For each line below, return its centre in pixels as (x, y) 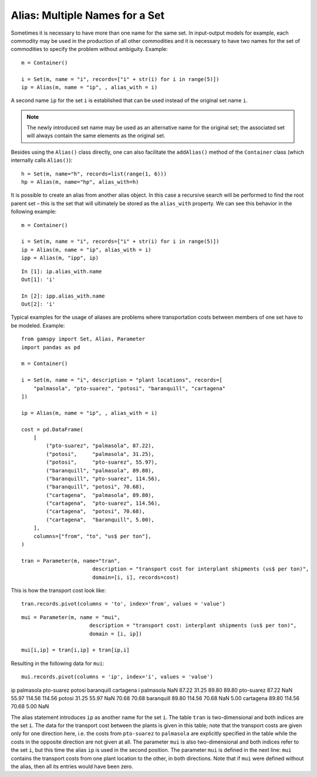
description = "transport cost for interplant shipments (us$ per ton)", (200, 569)
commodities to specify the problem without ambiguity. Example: (89, 49)
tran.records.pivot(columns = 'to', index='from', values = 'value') (124, 604)
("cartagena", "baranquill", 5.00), (100, 520)
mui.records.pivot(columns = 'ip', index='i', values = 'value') (117, 677)
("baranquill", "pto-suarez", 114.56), (103, 479)
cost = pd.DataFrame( (52, 429)
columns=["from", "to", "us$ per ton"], (92, 536)
